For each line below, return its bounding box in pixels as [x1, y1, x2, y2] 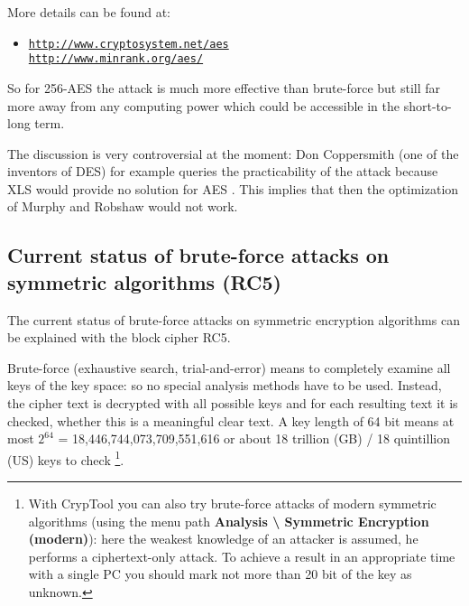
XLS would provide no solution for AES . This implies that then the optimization [7, 179, 459, 198]
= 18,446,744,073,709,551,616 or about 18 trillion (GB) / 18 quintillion [58, 429, 450, 448]
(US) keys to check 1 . [7, 447, 124, 469]
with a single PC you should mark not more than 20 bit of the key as [28, 564, 412, 583]
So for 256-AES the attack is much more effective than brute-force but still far [7, 78, 441, 97]
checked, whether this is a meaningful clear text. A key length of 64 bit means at [7, 411, 455, 430]
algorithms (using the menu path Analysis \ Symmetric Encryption [28, 511, 429, 530]
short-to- [403, 96, 452, 115]
